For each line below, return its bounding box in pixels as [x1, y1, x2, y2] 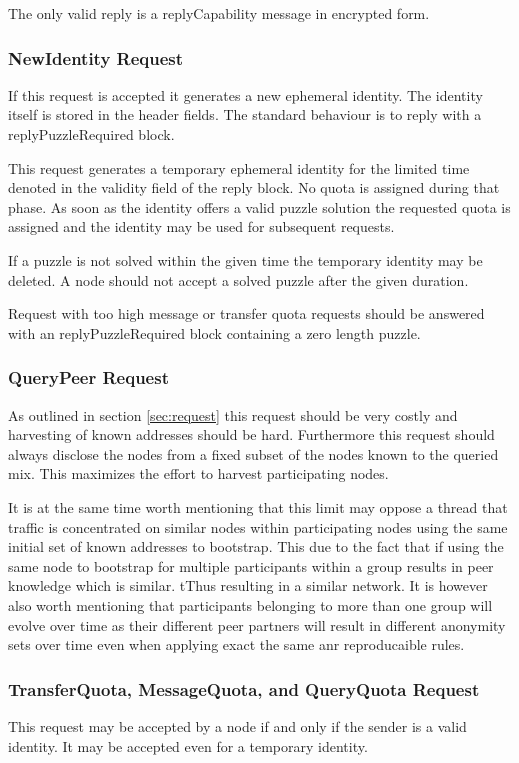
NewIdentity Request [8, 45, 184, 70]
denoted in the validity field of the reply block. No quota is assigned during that [8, 177, 500, 198]
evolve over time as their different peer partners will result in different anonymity [8, 614, 506, 635]
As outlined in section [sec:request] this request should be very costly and [8, 404, 458, 425]
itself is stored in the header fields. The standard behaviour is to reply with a [8, 104, 482, 125]
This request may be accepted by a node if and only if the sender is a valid [8, 715, 467, 736]
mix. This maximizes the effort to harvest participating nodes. [8, 463, 389, 484]
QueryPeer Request [8, 365, 169, 390]
